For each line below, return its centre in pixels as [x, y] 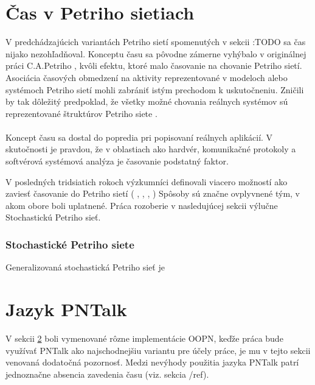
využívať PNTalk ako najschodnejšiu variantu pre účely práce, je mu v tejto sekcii [158, 350]
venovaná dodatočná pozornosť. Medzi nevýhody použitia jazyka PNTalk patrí [152, 362]
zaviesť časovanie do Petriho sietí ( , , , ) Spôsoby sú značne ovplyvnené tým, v [153, 193]
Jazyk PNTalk [66, 309]
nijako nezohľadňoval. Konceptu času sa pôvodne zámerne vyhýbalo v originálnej [156, 53]
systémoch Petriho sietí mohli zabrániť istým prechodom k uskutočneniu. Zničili [155, 89]
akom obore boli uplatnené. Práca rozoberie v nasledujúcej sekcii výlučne [142, 205]
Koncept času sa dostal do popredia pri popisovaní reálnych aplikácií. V [139, 137]
